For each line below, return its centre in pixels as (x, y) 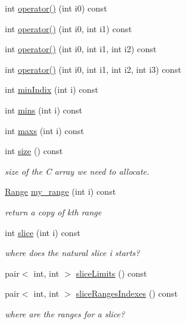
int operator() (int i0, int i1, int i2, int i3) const (93, 69)
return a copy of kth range (53, 211)
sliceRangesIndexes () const (127, 293)
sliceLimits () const (111, 273)
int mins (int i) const (44, 110)
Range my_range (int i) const (61, 191)
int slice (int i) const (43, 232)
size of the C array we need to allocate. (77, 171)
